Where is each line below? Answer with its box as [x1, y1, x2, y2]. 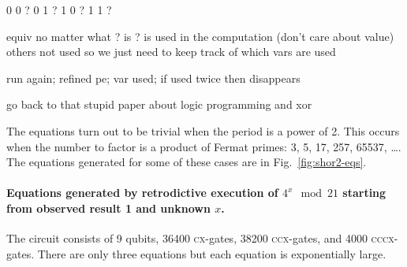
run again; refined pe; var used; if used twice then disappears [6, 69, 301, 86]
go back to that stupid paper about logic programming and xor [6, 96, 312, 113]
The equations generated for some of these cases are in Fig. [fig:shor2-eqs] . [6, 154, 367, 170]
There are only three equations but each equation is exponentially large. [37, 245, 386, 261]
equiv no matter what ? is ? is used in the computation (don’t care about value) [6, 28, 394, 44]
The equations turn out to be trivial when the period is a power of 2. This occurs [6, 122, 400, 139]
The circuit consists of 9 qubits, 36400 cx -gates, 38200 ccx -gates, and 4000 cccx [6, 230, 394, 247]
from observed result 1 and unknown [6, 199, 211, 216]
